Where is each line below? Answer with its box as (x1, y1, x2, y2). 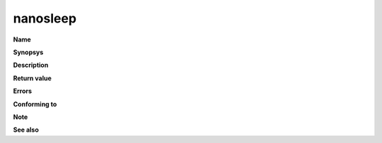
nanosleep (13, 11, 77, 26)
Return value (13, 74, 52, 82)
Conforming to (13, 99, 57, 108)
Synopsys (13, 48, 44, 56)
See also (13, 125, 39, 134)
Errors (13, 87, 32, 95)
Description (13, 61, 49, 70)
